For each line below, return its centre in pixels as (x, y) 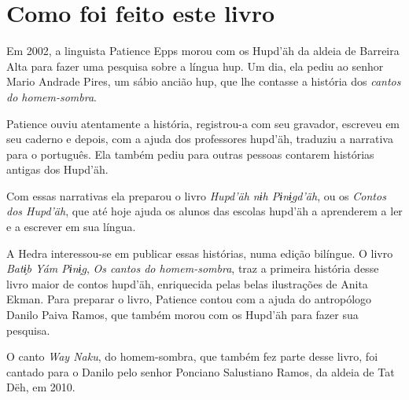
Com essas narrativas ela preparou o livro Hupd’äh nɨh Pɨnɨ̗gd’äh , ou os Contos (196, 195)
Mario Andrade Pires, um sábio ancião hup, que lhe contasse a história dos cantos (204, 81)
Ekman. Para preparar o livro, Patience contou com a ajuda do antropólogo (189, 299)
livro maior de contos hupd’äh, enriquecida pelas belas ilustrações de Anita (187, 283)
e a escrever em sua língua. (71, 227)
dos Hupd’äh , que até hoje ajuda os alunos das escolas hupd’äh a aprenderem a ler (204, 211)
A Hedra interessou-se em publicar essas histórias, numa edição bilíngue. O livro (200, 253)
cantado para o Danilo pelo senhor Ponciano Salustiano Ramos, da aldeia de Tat (201, 371)
